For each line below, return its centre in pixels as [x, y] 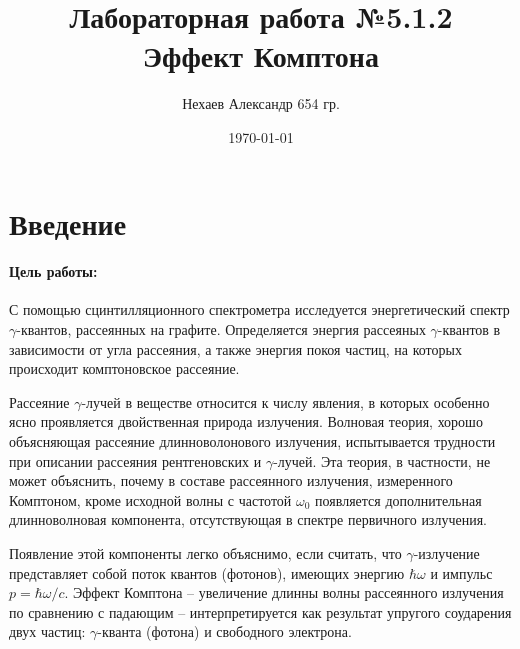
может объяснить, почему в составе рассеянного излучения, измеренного [231, 480]
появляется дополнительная [398, 499]
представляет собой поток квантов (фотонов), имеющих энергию [207, 572]
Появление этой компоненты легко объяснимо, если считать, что [205, 553]
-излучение [446, 553]
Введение [68, 222]
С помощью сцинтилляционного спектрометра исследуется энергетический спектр [259, 309]
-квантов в [469, 329]
